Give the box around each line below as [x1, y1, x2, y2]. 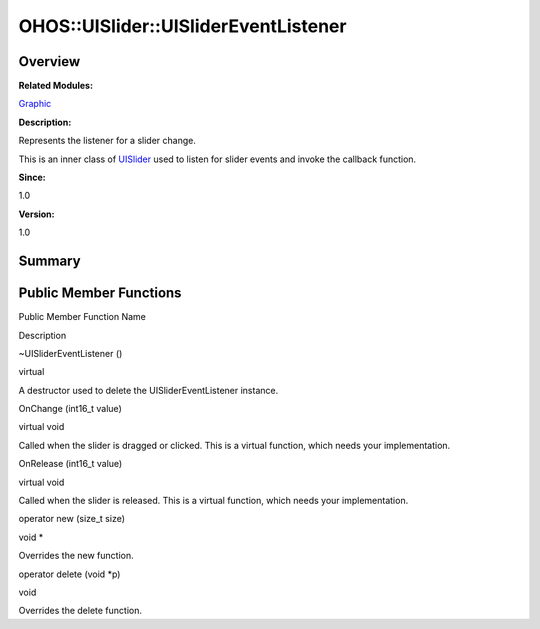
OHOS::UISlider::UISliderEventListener [18, 15, 347, 37]
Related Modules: [18, 80, 94, 92]
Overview [18, 53, 81, 70]
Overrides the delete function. [18, 605, 142, 617]
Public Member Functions [18, 285, 182, 302]
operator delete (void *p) [18, 568, 121, 580]
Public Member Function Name [18, 311, 147, 323]
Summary [18, 253, 81, 269]
